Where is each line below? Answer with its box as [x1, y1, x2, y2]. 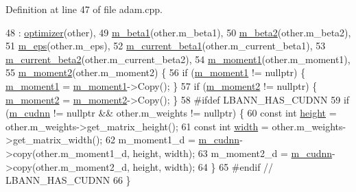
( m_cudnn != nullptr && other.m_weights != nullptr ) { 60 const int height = [5, 106, 337, 120]
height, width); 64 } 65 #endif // [132, 159, 274, 173]
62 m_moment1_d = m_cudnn [105, 132, 240, 147]
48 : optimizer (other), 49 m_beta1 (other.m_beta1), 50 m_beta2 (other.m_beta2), [5, 25, 351, 39]
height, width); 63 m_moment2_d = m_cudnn [132, 145, 333, 160]
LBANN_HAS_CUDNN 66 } [5, 173, 131, 187]
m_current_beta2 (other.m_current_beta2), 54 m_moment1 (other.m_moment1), [5, 51, 351, 66]
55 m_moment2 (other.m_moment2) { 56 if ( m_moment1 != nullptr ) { [5, 65, 306, 80]
